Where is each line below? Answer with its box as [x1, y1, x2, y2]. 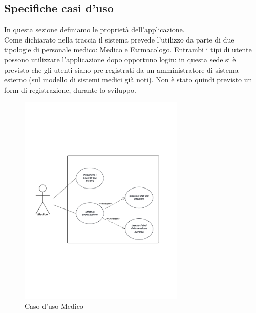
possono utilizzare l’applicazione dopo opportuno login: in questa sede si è [4, 54, 236, 65]
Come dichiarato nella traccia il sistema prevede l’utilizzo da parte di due [4, 34, 234, 45]
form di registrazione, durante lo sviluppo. [4, 84, 136, 95]
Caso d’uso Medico [25, 301, 83, 311]
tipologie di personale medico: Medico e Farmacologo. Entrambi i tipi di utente [4, 44, 252, 55]
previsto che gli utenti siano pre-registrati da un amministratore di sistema [4, 64, 239, 75]
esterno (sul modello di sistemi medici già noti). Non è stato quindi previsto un [4, 74, 252, 85]
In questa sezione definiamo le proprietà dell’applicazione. [4, 24, 185, 35]
